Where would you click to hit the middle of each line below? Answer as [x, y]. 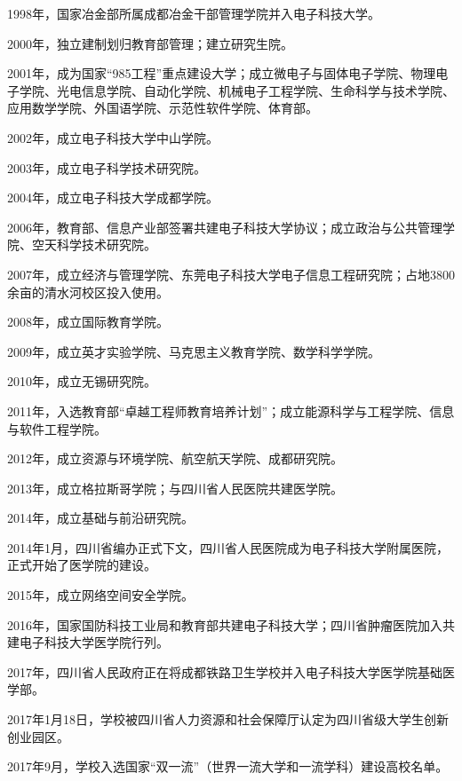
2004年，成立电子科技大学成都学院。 [113, 197]
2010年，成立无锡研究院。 [82, 381]
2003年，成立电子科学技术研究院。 [107, 167]
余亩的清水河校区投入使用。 [88, 292]
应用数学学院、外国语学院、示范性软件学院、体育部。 [163, 108]
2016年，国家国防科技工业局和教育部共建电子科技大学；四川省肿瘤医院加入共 [231, 624]
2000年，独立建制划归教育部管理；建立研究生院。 [150, 43]
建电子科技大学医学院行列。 [88, 642]
